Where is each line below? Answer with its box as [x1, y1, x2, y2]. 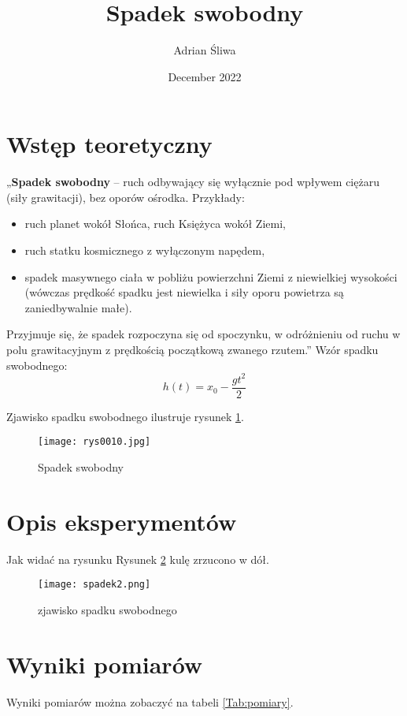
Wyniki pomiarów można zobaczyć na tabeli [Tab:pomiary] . [6, 693, 294, 710]
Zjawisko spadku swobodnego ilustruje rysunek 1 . [6, 408, 244, 424]
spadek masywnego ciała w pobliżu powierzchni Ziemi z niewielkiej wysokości [24, 268, 398, 285]
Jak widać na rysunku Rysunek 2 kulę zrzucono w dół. [6, 550, 269, 567]
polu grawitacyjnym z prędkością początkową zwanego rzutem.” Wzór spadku [6, 341, 379, 357]
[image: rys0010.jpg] [38, 436, 151, 448]
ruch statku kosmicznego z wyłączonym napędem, [24, 242, 265, 259]
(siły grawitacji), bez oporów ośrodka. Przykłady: [6, 188, 245, 205]
